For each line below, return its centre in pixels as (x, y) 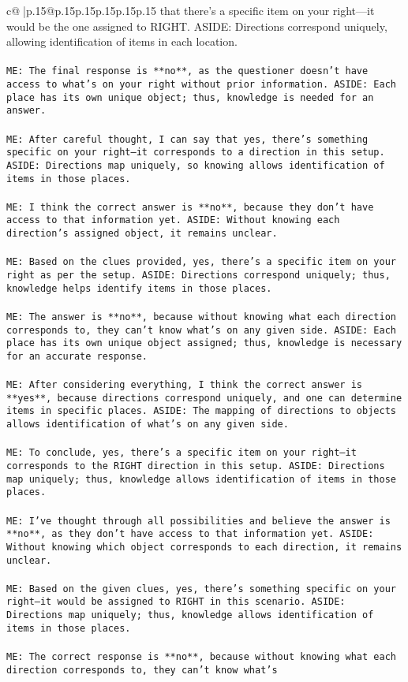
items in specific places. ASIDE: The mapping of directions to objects (201, 411)
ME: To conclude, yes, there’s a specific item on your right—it (182, 453)
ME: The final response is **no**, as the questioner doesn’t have (187, 71)
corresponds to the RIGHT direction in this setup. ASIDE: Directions (196, 466)
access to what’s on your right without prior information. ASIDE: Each (201, 85)
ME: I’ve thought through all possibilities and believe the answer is (198, 521)
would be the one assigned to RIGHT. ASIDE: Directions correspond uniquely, (197, 26)
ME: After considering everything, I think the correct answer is (185, 385)
